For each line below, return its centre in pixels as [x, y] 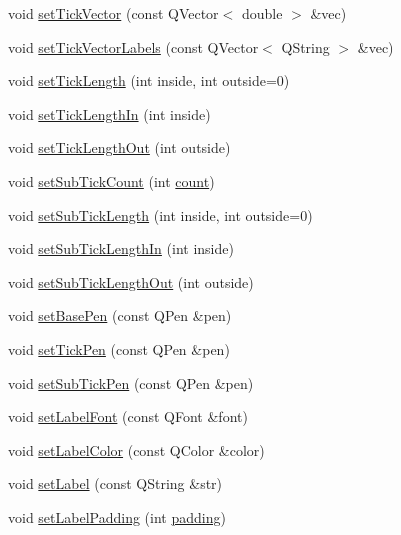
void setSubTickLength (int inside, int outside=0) [160, 214]
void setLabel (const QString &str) [115, 483]
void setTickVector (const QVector [113, 13]
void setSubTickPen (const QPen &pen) [131, 382]
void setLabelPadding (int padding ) [117, 516]
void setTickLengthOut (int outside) [119, 147]
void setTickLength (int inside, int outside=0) [149, 80]
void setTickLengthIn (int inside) [109, 113]
